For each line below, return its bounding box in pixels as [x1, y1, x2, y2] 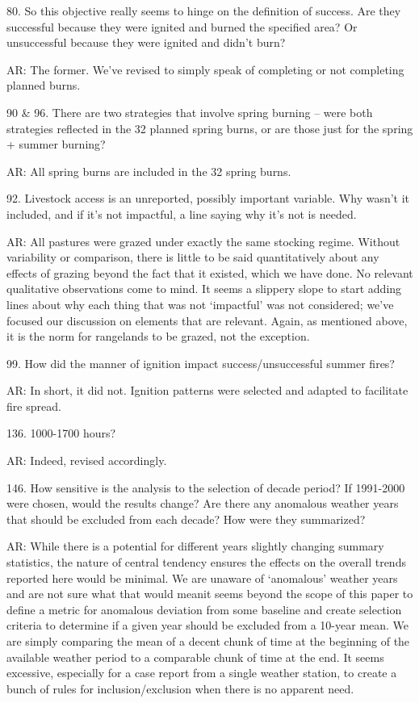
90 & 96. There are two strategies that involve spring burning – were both [6, 103, 373, 120]
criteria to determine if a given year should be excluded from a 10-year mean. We [6, 617, 409, 634]
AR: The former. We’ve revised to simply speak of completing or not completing [6, 61, 404, 77]
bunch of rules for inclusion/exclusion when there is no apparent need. [6, 680, 354, 697]
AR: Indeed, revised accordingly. [6, 452, 167, 469]
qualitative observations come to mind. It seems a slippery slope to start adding [6, 280, 402, 297]
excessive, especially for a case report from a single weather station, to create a [6, 664, 397, 681]
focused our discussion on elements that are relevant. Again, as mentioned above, [6, 312, 408, 328]
